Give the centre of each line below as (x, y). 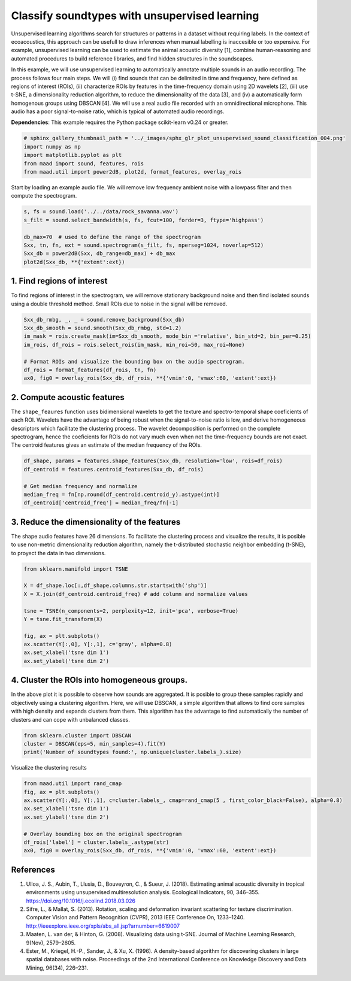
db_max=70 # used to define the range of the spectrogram (112, 237)
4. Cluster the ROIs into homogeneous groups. (99, 680)
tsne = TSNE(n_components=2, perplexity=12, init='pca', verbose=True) (131, 611)
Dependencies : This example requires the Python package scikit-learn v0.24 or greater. (120, 122)
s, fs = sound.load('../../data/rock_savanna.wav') (101, 212)
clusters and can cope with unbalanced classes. (70, 719)
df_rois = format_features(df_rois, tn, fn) (90, 370)
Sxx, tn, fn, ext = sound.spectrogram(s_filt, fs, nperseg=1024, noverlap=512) (144, 245)
